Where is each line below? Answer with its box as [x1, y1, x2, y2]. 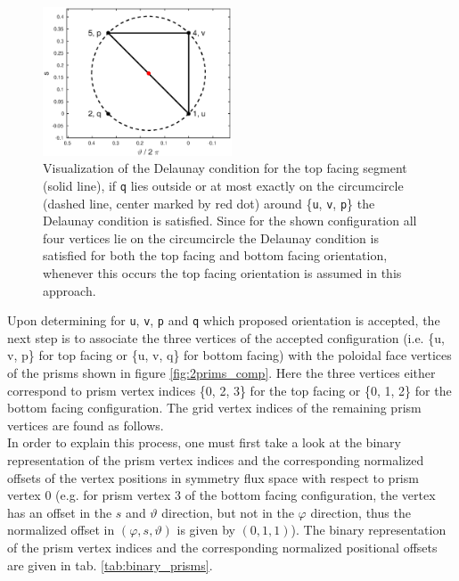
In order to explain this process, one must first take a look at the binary [7, 433, 401, 452]
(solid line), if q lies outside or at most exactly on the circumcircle [43, 176, 404, 194]
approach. [43, 281, 96, 299]
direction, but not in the [161, 503, 294, 521]
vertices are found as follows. [7, 415, 164, 434]
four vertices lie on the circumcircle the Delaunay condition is [43, 228, 379, 247]
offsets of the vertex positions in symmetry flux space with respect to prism [7, 468, 419, 487]
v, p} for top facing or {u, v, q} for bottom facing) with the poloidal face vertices [7, 346, 452, 364]
